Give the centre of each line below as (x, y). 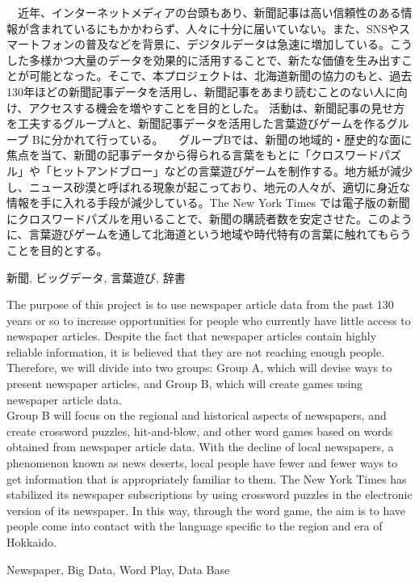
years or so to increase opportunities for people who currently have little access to (209, 320)
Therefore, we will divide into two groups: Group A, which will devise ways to (199, 368)
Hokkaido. (31, 542)
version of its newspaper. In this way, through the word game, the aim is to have (206, 510)
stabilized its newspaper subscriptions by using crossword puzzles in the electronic (209, 494)
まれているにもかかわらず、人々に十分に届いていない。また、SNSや (219, 28)
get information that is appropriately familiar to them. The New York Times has (207, 478)
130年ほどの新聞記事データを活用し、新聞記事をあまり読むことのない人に (201, 91)
